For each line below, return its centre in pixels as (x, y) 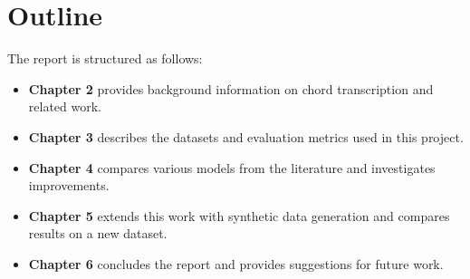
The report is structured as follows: (105, 58)
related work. (65, 106)
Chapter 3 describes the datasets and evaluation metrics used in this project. (246, 136)
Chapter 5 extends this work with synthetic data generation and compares (239, 215)
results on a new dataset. (98, 233)
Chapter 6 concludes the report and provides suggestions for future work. (236, 263)
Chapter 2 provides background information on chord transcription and (231, 88)
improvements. (69, 185)
